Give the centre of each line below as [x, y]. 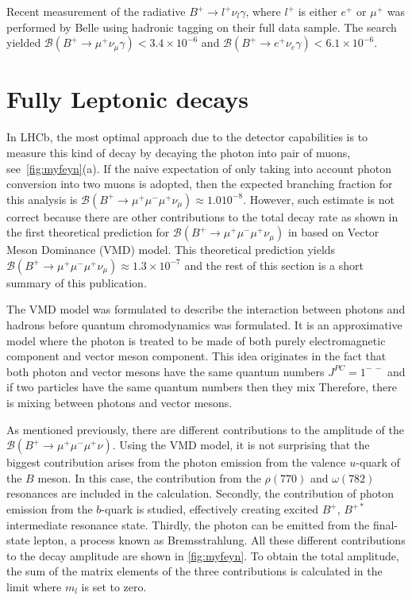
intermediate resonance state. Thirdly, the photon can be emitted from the [188, 524]
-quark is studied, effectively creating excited [210, 509]
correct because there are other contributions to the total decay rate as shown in [202, 216]
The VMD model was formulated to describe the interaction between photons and [206, 309]
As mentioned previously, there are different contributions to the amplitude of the [205, 429]
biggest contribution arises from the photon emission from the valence [176, 462]
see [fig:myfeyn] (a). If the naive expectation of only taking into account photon [199, 168]
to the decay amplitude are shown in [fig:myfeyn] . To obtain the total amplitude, [203, 555]
